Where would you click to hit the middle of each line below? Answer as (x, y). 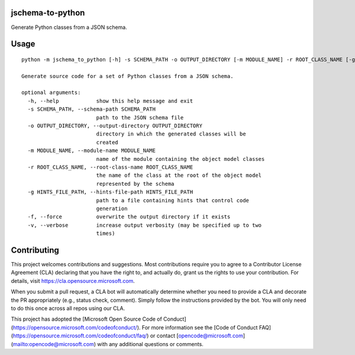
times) (106, 233)
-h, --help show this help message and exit (110, 101)
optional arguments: (51, 93)
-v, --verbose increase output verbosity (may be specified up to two (145, 225)
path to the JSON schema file (140, 117)
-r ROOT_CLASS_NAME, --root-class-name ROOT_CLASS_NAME (110, 167)
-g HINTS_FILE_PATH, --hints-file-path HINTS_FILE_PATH (110, 192)
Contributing (35, 250)
